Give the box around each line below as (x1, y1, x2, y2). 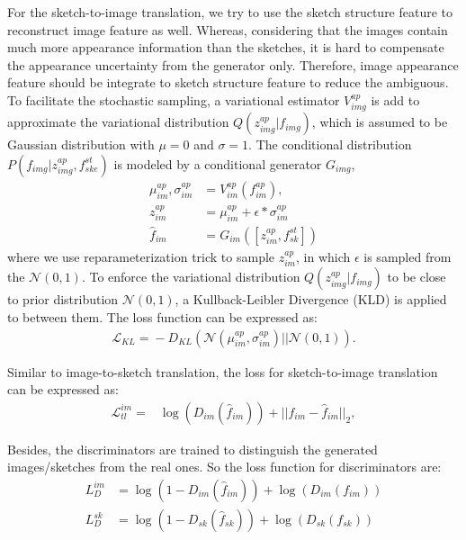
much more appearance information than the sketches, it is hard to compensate (7, 38, 444, 57)
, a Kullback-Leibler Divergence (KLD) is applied (175, 290, 447, 309)
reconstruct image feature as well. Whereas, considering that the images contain (7, 20, 448, 39)
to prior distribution (7, 290, 119, 309)
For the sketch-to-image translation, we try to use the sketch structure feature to (7, 3, 453, 21)
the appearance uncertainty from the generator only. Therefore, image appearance (7, 55, 459, 74)
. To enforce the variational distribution (81, 267, 300, 286)
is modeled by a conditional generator (113, 154, 322, 173)
